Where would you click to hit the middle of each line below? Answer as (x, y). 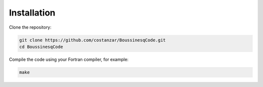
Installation (32, 13)
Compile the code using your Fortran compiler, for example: (69, 59)
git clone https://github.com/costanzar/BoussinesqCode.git (93, 40)
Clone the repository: (30, 27)
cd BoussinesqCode (41, 47)
